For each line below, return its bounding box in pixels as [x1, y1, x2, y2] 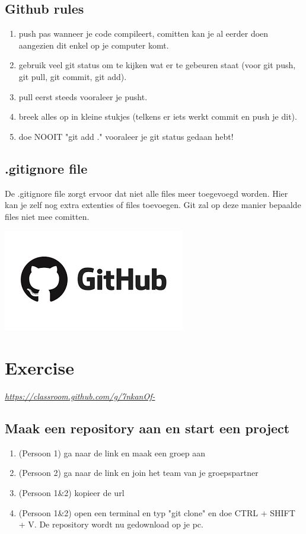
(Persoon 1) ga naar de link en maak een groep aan [18, 446, 206, 459]
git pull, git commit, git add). [18, 70, 127, 82]
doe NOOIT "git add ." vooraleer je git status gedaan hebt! [18, 130, 234, 142]
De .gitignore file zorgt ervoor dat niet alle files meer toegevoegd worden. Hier [5, 187, 288, 199]
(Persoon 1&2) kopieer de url [18, 487, 125, 499]
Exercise [5, 356, 74, 380]
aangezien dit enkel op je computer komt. [18, 39, 169, 51]
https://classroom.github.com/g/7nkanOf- [5, 390, 155, 402]
